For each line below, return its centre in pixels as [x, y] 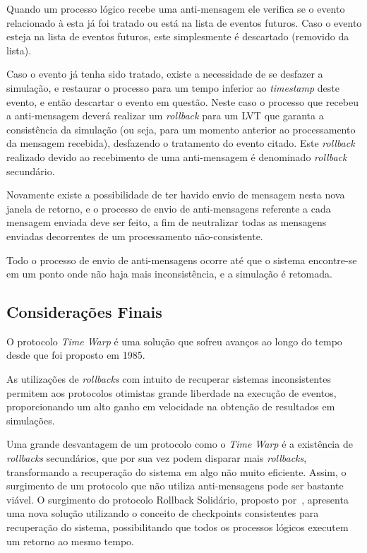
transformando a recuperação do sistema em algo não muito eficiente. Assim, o [176, 471]
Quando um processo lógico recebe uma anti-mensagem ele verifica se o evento [176, 8]
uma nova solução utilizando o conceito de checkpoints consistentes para [163, 513]
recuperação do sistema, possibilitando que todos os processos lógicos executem [178, 527]
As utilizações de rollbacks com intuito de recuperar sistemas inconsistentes [169, 379]
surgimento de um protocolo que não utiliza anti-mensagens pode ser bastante [175, 486]
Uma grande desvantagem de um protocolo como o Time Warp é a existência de [180, 444]
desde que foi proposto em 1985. [76, 355]
